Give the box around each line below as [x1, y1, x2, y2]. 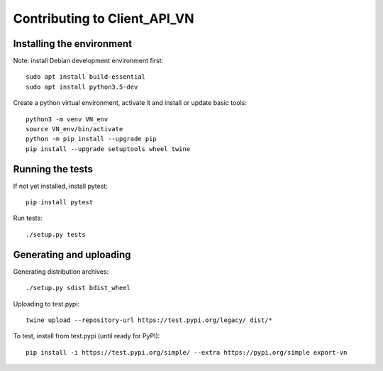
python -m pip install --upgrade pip [26, 135, 157, 143]
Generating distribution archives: [13, 267, 109, 276]
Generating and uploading [13, 248, 131, 260]
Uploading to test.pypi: [13, 299, 80, 308]
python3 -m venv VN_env [26, 115, 109, 123]
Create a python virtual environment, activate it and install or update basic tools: [13, 99, 248, 107]
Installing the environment [13, 38, 133, 50]
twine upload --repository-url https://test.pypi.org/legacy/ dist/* [26, 316, 273, 324]
